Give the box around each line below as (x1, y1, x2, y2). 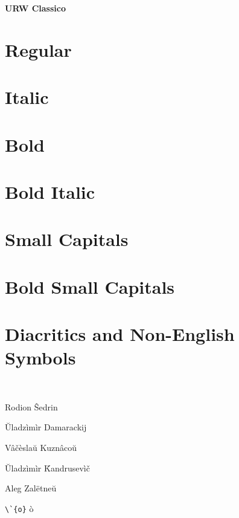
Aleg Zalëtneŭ (5, 482, 57, 494)
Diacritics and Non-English (5, 322, 235, 346)
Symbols (5, 345, 76, 370)
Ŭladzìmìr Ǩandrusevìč (5, 461, 90, 474)
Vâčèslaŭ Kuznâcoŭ (5, 441, 77, 453)
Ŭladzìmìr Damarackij (5, 421, 87, 433)
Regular (5, 37, 72, 62)
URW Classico (5, 2, 66, 14)
